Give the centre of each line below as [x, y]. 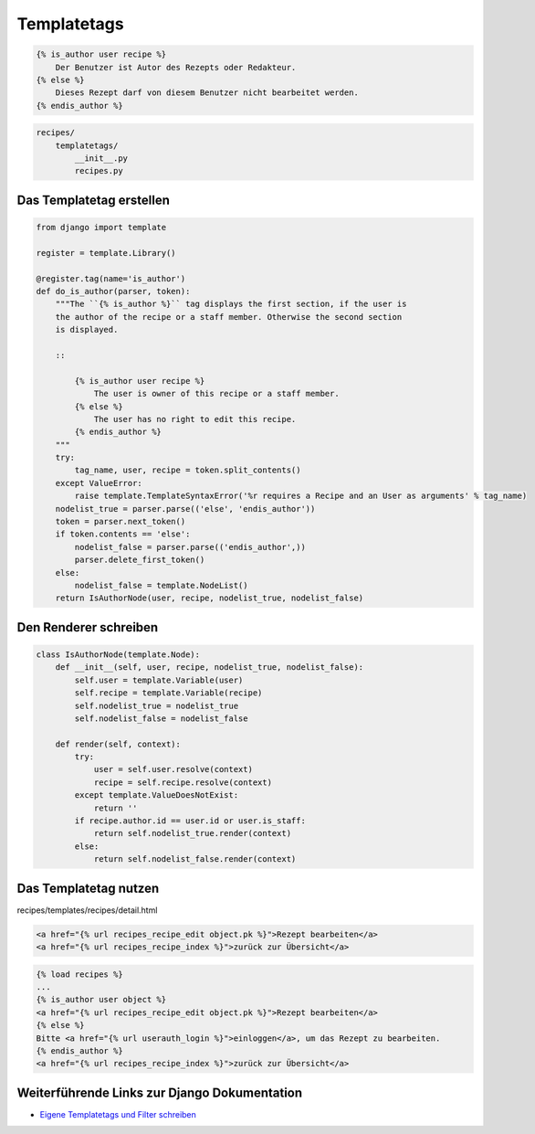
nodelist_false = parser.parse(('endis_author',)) [190, 547]
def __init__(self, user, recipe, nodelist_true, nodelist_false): [210, 668]
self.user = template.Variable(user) [159, 680]
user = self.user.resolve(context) [173, 769]
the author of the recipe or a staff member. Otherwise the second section [229, 317]
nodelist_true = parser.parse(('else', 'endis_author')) [185, 509]
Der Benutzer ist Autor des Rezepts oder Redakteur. [176, 67]
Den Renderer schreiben [88, 627]
